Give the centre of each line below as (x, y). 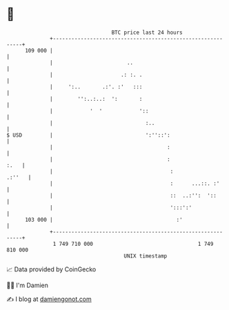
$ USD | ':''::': (88, 135)
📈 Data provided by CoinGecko (51, 269)
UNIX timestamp (146, 256)
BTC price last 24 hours (147, 32)
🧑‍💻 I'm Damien (28, 285)
